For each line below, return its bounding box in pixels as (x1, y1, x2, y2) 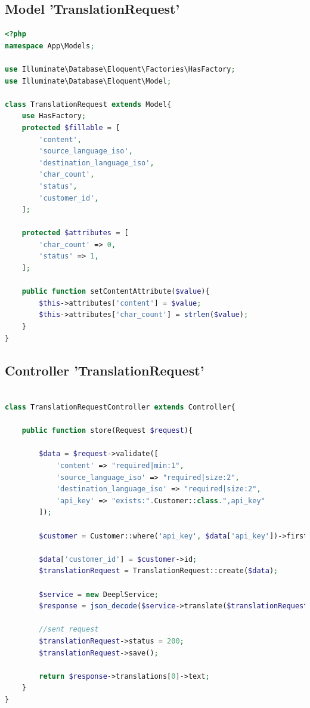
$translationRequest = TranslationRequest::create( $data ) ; (39, 567, 278, 575)
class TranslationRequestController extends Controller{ (5, 403, 235, 412)
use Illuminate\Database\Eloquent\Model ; (5, 76, 172, 85)
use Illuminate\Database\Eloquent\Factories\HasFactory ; (5, 64, 235, 73)
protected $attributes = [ (21, 229, 129, 238)
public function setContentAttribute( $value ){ (21, 287, 210, 296)
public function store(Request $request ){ (21, 426, 193, 435)
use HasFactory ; (21, 112, 86, 121)
